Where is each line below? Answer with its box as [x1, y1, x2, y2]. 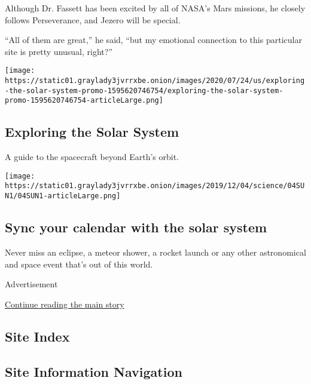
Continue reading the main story [5, 297, 124, 310]
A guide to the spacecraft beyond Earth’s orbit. [5, 150, 179, 163]
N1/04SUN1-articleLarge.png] [5, 192, 121, 201]
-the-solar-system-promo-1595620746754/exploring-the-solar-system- [5, 86, 283, 95]
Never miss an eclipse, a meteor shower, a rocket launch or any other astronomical [5, 245, 306, 258]
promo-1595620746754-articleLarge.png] [5, 96, 163, 105]
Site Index [5, 327, 70, 345]
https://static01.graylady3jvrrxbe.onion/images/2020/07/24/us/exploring [5, 76, 305, 85]
